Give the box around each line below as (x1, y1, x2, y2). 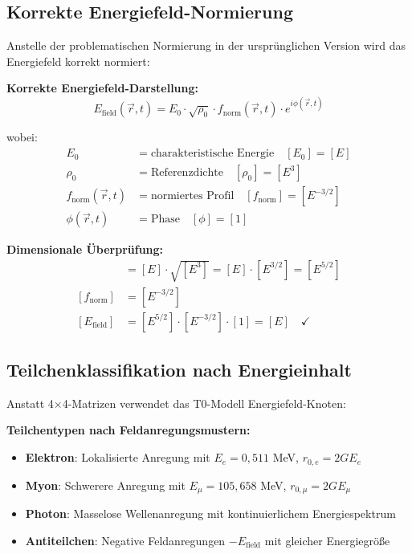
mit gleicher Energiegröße (264, 532, 390, 548)
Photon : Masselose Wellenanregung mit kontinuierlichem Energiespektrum (25, 504, 396, 521)
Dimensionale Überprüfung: (6, 241, 164, 258)
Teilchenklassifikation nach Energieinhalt (6, 357, 352, 382)
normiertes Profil (150, 190, 235, 202)
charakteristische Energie (150, 148, 275, 160)
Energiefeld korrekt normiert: (6, 52, 150, 69)
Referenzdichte (150, 167, 223, 179)
